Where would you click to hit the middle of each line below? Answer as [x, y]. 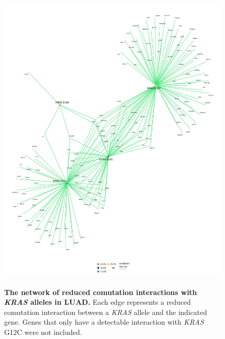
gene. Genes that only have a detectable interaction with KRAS [104, 322]
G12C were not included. [43, 332]
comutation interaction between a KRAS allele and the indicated [106, 312]
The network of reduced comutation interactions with [101, 292]
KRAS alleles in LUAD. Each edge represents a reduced [98, 302]
